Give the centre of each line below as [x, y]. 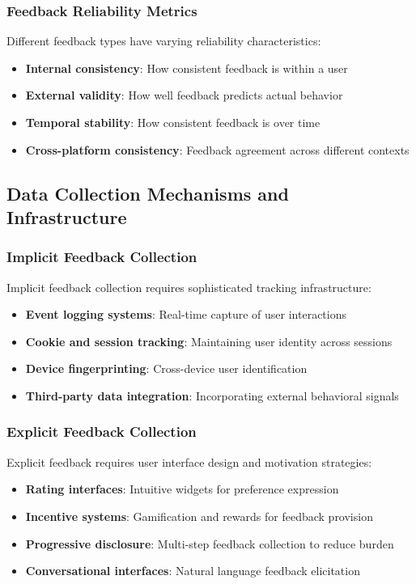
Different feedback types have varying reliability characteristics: [164, 41]
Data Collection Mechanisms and [148, 193]
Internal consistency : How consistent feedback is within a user [187, 68]
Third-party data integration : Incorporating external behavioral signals [212, 395]
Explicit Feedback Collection [102, 432]
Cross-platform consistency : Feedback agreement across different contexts [217, 149]
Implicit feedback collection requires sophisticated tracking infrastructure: [189, 287]
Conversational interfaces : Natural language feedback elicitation [193, 571]
